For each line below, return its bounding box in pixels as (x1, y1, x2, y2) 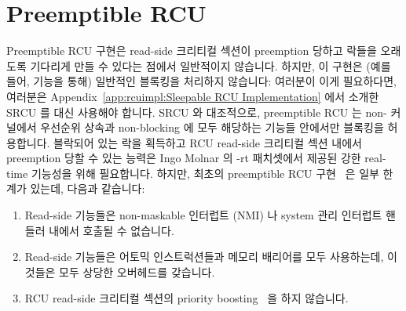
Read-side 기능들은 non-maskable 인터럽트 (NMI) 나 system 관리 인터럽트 (24, 207, 382, 223)
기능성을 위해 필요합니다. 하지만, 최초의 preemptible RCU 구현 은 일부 (31, 165, 379, 181)
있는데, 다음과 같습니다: (30, 180, 145, 197)
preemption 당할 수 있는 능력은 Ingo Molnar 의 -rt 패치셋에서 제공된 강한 (6, 150, 361, 166)
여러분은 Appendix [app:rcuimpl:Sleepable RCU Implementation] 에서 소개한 (6, 88, 379, 104)
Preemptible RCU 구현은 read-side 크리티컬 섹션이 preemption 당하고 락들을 (6, 42, 377, 59)
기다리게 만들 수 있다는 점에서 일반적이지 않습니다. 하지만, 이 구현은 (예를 (30, 57, 391, 74)
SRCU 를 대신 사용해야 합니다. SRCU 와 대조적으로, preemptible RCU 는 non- (6, 103, 387, 120)
